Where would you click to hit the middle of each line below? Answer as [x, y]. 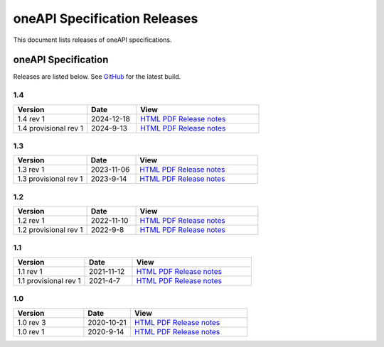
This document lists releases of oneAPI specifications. [92, 40]
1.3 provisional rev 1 [50, 179]
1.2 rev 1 [31, 221]
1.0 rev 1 [31, 331]
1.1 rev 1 [30, 271]
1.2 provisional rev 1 [50, 230]
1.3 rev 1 [31, 170]
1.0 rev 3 [32, 322]
